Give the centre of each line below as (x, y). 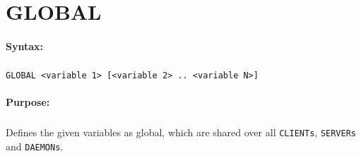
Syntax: (24, 46)
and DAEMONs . (35, 146)
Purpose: (28, 102)
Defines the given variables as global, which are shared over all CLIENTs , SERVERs (181, 132)
